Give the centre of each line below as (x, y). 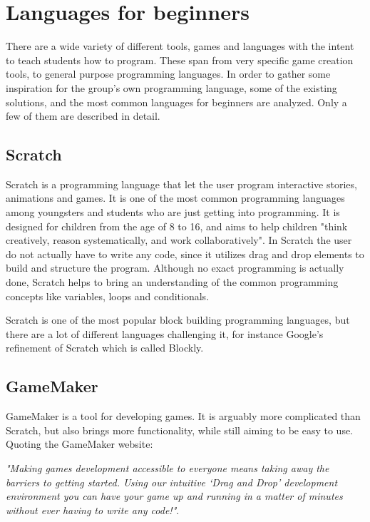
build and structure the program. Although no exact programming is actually (175, 268)
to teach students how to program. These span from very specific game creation (180, 60)
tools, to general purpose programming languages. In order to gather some (168, 74)
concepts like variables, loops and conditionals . (108, 296)
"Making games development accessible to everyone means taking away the (168, 468)
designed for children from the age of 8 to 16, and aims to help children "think (177, 226)
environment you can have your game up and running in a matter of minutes (174, 496)
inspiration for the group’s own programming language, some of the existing (171, 87)
